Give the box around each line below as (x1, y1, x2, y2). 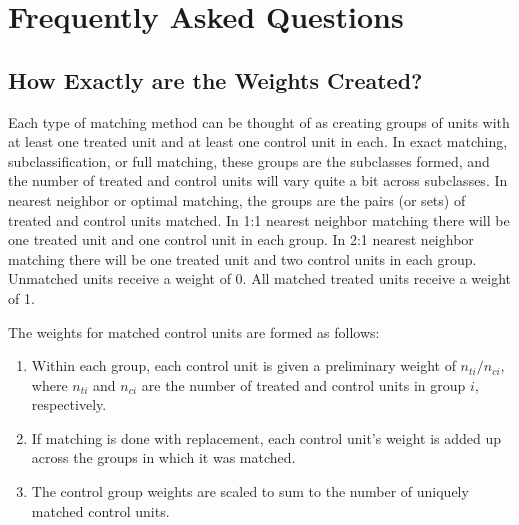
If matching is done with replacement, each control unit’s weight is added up (31, 427, 502, 448)
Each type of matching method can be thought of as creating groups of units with (8, 111, 510, 132)
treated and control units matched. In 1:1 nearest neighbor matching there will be (8, 209, 510, 230)
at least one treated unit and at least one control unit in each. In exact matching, (8, 131, 508, 152)
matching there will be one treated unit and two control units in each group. (8, 248, 477, 269)
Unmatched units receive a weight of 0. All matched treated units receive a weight (8, 268, 512, 289)
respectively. (31, 394, 107, 415)
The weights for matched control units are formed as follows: (8, 321, 380, 342)
